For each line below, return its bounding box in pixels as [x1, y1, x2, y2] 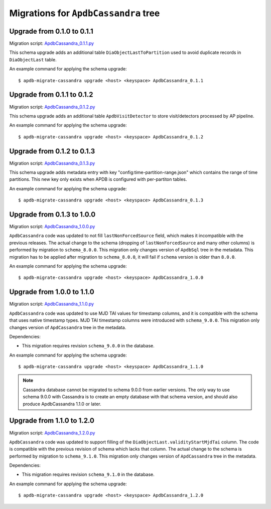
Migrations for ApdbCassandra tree [9, 8, 160, 19]
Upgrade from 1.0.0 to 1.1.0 [9, 287, 95, 297]
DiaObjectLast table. [9, 56, 57, 62]
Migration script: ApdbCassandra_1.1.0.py [9, 301, 94, 307]
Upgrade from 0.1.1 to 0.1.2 [9, 91, 93, 99]
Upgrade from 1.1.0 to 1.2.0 [9, 416, 95, 425]
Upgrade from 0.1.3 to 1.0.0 [9, 210, 96, 219]
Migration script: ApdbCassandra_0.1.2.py [9, 104, 95, 110]
